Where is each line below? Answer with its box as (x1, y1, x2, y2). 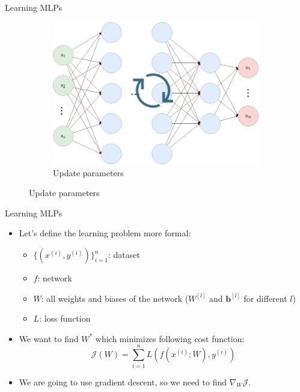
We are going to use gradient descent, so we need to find (19, 375, 227, 388)
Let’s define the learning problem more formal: (19, 227, 191, 239)
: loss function (39, 312, 91, 325)
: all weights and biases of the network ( (41, 292, 189, 304)
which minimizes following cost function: (95, 332, 245, 345)
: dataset (108, 248, 140, 261)
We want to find (19, 332, 79, 345)
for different (243, 292, 287, 304)
